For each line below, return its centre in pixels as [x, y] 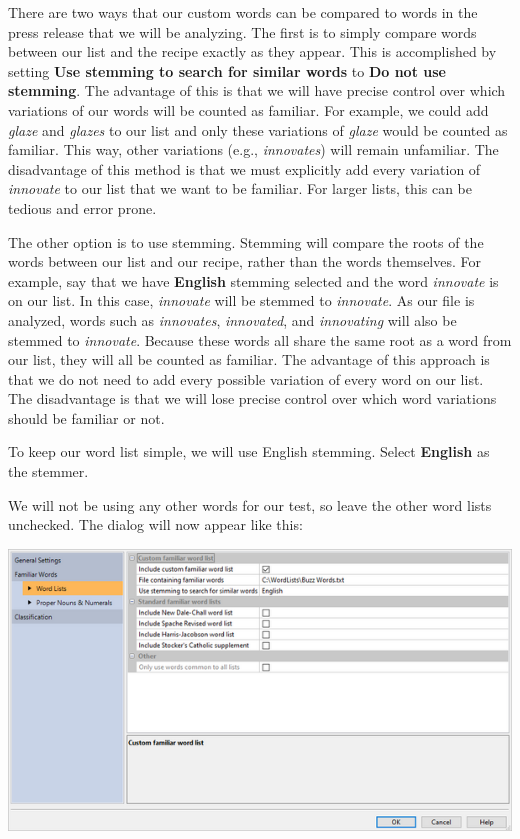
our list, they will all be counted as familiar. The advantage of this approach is [249, 359]
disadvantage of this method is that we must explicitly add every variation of [244, 168]
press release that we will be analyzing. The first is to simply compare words [242, 31]
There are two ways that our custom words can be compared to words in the [243, 12]
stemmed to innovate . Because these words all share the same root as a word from [260, 339]
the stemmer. [48, 471]
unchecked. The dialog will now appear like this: [155, 524]
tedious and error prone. [82, 207]
